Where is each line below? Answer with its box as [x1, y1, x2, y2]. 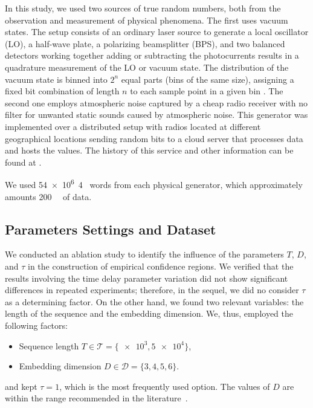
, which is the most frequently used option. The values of [59, 380, 270, 392]
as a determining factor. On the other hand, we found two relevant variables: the [5, 295, 304, 308]
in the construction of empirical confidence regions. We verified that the [28, 259, 294, 272]
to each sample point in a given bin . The [130, 85, 283, 97]
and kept [5, 380, 37, 392]
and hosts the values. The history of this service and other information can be [5, 144, 294, 157]
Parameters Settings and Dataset [5, 219, 216, 238]
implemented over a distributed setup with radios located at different [5, 120, 261, 132]
